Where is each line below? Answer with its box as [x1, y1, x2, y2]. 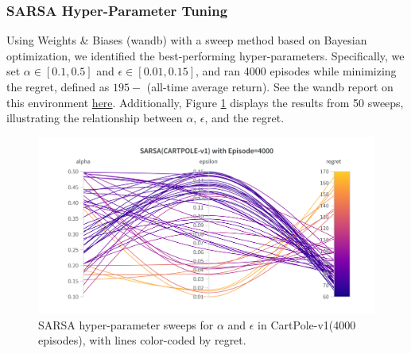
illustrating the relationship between [6, 110, 183, 126]
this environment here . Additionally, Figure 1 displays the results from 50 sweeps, [6, 94, 404, 110]
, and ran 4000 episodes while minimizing [196, 63, 397, 79]
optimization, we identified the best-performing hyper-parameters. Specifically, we [6, 47, 405, 63]
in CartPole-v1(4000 [258, 316, 356, 333]
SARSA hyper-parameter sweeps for [38, 316, 214, 333]
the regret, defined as [6, 79, 110, 94]
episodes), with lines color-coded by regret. [38, 332, 246, 348]
